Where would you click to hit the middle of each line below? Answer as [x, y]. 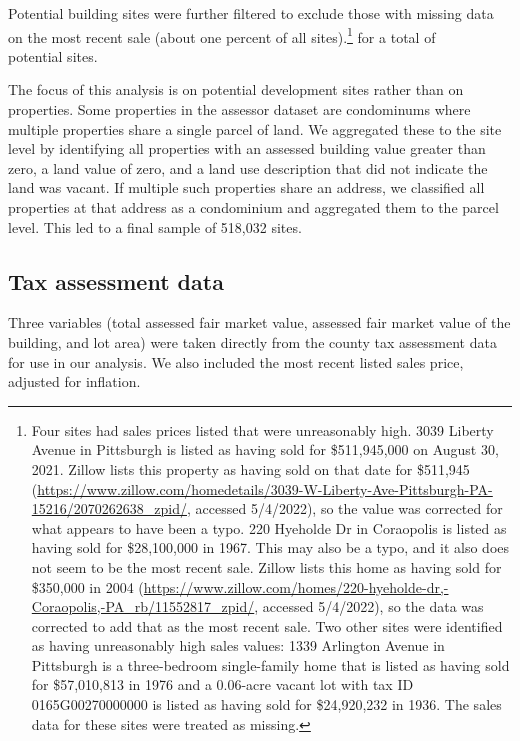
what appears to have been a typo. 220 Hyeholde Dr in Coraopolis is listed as [269, 527]
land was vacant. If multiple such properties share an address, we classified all [246, 187]
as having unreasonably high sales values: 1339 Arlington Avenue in [238, 645]
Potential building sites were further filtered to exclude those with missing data [251, 13]
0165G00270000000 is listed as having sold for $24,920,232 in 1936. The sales [266, 704]
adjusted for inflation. [74, 381]
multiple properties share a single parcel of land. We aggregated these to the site [255, 128]
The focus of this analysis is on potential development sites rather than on [236, 89]
